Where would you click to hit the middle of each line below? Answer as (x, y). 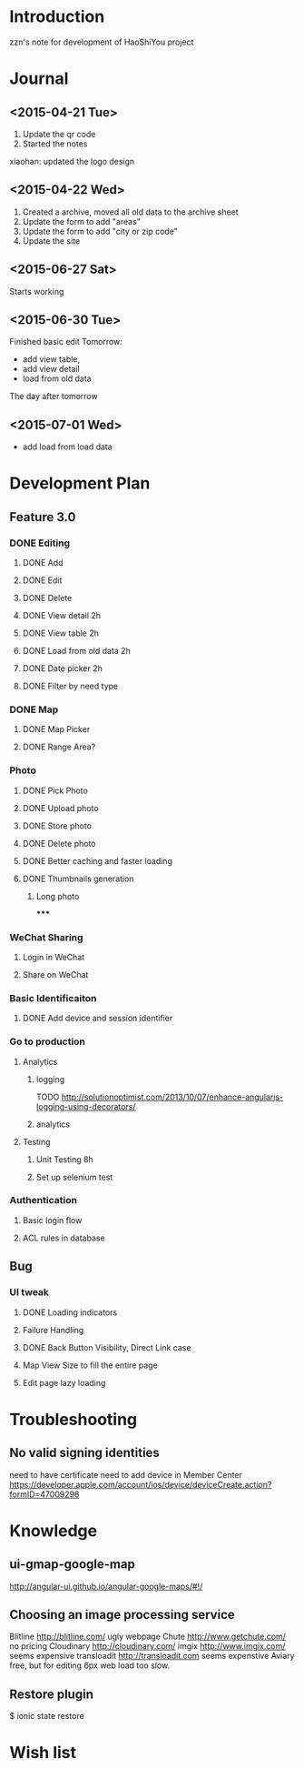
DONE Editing (40, 543)
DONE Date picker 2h (62, 668)
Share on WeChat (55, 974)
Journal (39, 79)
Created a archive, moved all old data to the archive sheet (130, 212)
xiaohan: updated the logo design (72, 161)
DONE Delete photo (59, 843)
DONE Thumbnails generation (78, 879)
